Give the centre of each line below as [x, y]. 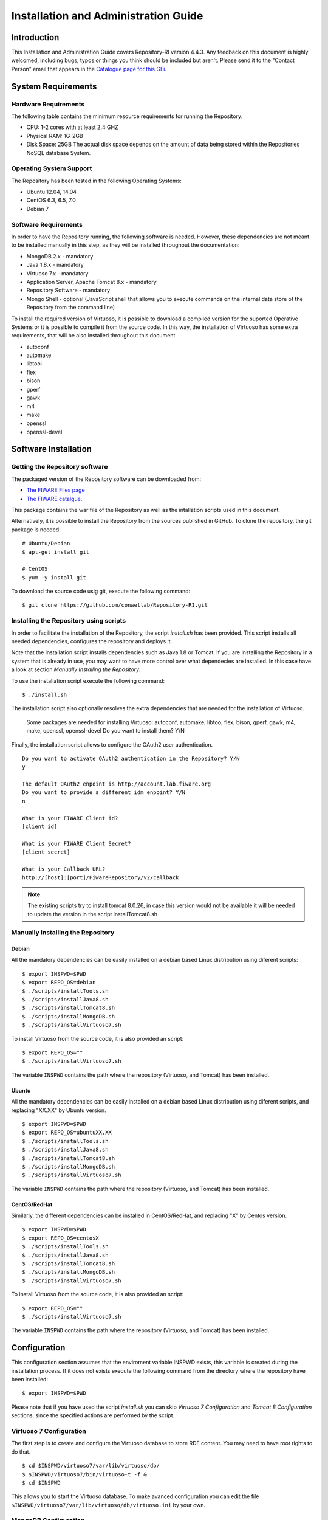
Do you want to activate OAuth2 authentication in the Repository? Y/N [131, 758]
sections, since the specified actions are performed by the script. [93, 1415]
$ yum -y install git [54, 577]
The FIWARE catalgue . [54, 499]
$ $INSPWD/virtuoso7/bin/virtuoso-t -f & [84, 1474]
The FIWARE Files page [56, 490]
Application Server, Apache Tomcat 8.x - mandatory [91, 282]
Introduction [35, 37]
